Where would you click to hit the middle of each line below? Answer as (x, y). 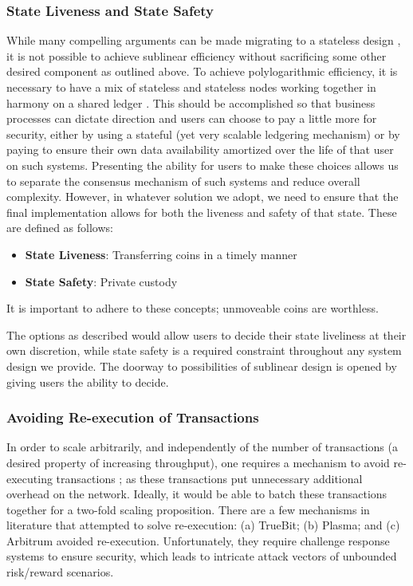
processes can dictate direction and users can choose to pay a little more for (192, 118)
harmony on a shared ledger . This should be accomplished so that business (191, 102)
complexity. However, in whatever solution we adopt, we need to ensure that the (203, 197)
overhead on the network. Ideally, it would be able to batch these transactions (197, 494)
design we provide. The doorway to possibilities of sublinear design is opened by (202, 366)
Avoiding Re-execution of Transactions (133, 417)
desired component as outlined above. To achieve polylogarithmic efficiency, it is (202, 71)
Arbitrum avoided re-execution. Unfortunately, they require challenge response (198, 540)
